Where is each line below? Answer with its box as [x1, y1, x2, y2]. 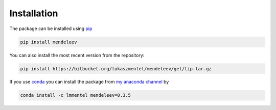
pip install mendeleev [20, 39, 77, 45]
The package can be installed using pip [9, 25, 93, 32]
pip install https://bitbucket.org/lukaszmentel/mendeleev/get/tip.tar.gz [20, 66, 212, 71]
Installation [9, 8, 58, 19]
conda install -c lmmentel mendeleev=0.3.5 [20, 92, 131, 98]
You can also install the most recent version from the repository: [9, 52, 145, 58]
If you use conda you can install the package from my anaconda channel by [9, 79, 169, 85]
